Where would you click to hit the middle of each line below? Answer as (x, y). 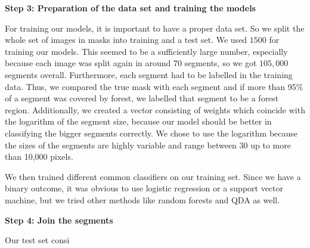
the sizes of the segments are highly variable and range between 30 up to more (148, 145)
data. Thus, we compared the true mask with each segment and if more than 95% (154, 86)
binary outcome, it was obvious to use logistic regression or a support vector (144, 188)
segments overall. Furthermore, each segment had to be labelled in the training (149, 74)
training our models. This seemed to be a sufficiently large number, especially (146, 51)
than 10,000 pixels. (39, 156)
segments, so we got (221, 63)
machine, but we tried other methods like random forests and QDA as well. (142, 199)
